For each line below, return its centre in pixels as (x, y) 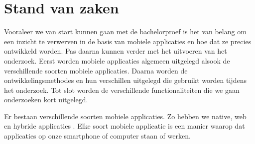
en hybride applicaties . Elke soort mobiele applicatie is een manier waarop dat (125, 126)
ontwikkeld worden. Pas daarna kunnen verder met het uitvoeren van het (116, 51)
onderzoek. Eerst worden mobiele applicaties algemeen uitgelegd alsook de (117, 60)
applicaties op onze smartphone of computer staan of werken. (97, 136)
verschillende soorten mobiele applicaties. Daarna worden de (96, 70)
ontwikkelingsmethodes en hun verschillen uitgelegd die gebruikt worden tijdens (125, 80)
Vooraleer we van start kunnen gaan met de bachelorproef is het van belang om (125, 32)
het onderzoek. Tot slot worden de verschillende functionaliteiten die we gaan (122, 90)
